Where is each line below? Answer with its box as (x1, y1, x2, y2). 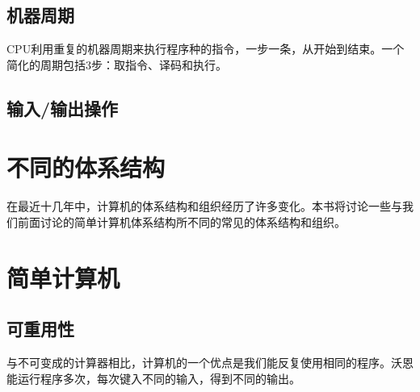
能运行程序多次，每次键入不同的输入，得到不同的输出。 (6, 369, 300, 386)
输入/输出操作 (6, 95, 119, 120)
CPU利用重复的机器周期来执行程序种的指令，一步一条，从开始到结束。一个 (6, 40, 405, 57)
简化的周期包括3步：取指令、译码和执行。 (6, 56, 227, 73)
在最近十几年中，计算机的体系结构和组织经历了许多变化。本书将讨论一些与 (6, 198, 402, 215)
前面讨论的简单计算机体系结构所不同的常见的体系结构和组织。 (17, 213, 346, 230)
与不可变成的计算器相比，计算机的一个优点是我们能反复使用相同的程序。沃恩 (6, 354, 414, 371)
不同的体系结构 (6, 151, 166, 184)
